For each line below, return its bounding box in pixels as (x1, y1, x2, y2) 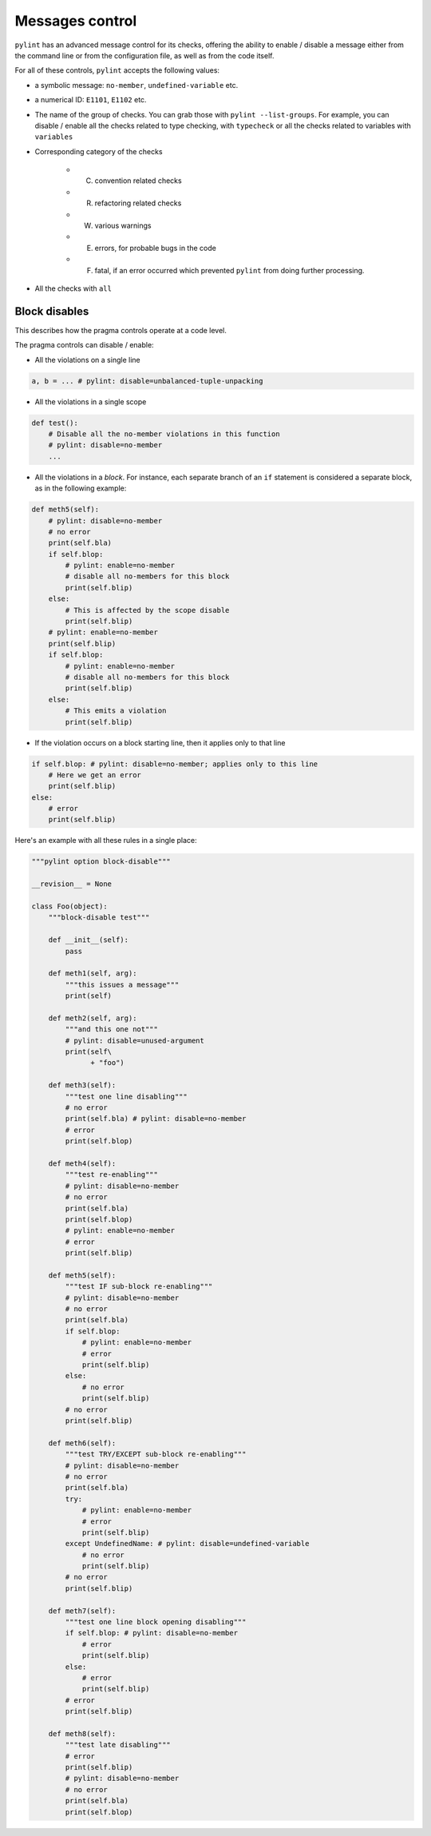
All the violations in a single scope (34, 396, 147, 407)
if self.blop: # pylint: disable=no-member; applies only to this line (31, 759, 318, 769)
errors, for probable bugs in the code (94, 243, 217, 252)
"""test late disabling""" (65, 1740, 171, 1750)
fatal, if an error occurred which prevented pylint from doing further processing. (94, 265, 365, 275)
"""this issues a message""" (65, 980, 180, 989)
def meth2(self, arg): (48, 1013, 137, 1023)
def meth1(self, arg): (48, 969, 137, 978)
